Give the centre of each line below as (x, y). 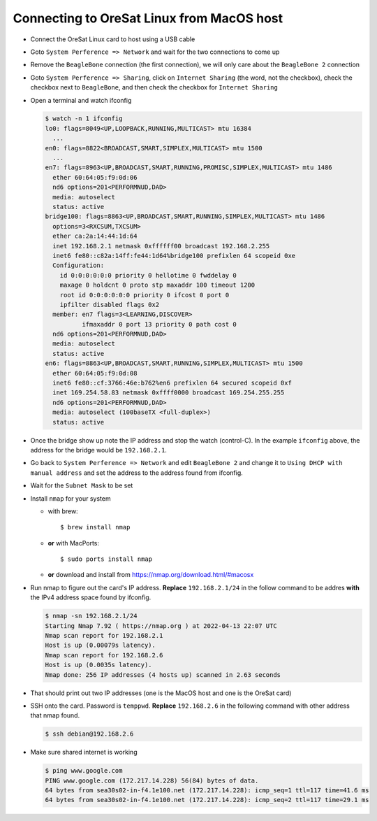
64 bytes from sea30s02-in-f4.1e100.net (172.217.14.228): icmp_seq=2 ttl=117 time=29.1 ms (207, 800)
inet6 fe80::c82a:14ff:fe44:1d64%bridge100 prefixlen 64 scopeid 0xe (174, 256)
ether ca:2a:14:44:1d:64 (95, 236)
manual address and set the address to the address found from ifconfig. (137, 473)
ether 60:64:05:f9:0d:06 (95, 177)
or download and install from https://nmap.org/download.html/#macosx (151, 575)
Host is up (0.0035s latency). (99, 665)
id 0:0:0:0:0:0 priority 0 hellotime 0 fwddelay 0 (148, 275)
